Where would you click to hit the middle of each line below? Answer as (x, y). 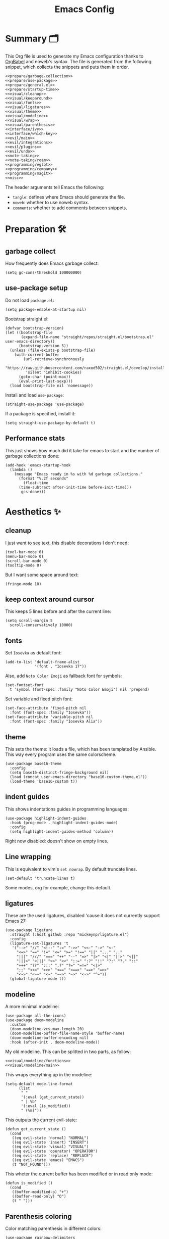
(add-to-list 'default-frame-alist (43, 662)
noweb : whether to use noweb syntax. (51, 202)
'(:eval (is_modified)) (46, 1106)
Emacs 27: (16, 921)
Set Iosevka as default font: (33, 653)
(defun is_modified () (29, 1183)
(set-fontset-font (24, 685)
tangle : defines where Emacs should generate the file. (69, 197)
